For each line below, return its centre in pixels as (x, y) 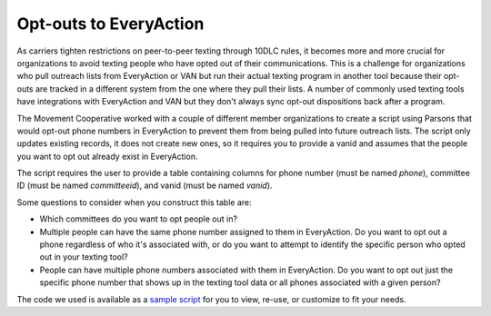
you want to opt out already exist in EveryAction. (107, 156)
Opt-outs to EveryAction (110, 24)
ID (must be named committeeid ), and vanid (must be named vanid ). (145, 185)
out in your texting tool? (84, 257)
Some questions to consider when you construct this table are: (134, 202)
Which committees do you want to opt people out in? (139, 219)
